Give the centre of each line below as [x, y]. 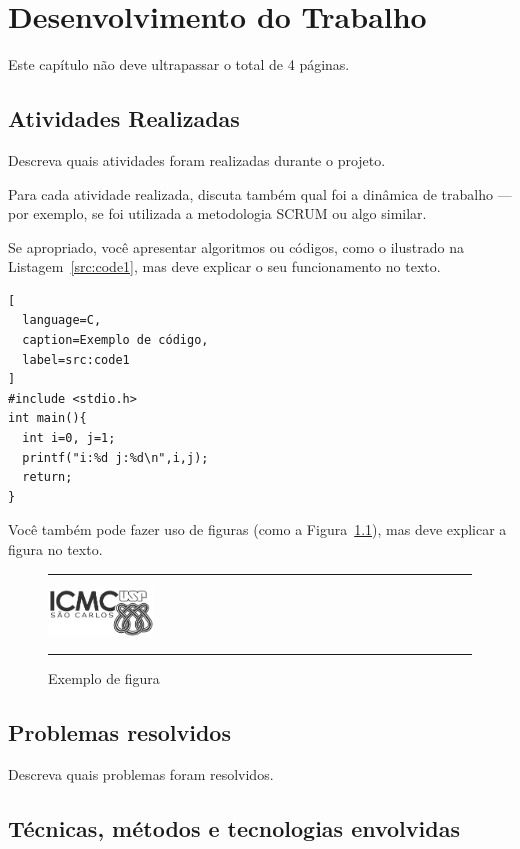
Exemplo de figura [104, 678]
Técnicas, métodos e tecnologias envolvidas [234, 828]
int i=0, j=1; [69, 438]
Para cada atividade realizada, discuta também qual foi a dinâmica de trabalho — [260, 193]
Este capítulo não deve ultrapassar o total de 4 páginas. [179, 64]
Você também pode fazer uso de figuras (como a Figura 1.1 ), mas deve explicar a [257, 529]
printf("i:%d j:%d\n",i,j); [115, 457]
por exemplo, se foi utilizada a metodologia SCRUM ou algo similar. [217, 213]
